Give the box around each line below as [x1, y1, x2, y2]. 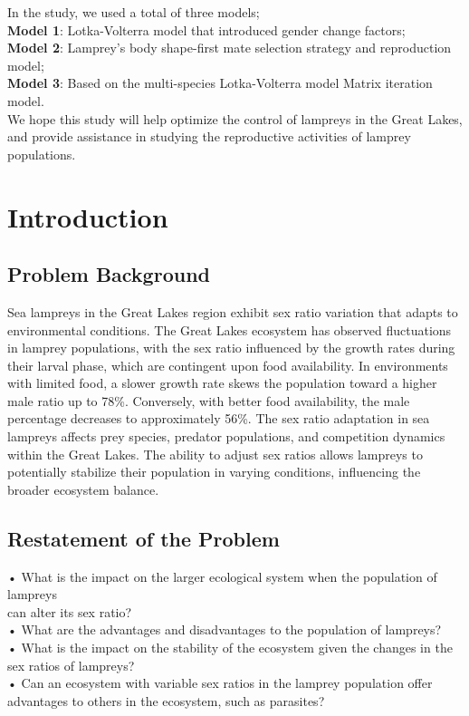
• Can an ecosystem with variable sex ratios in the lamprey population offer [7, 673, 433, 692]
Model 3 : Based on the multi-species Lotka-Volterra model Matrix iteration [7, 73, 433, 92]
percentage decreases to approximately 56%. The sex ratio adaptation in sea [7, 409, 430, 428]
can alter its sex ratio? [7, 602, 132, 621]
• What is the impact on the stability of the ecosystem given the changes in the [7, 638, 453, 657]
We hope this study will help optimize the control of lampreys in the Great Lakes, [7, 109, 463, 128]
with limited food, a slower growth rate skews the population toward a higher [7, 373, 437, 392]
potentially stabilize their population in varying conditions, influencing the [7, 462, 421, 481]
